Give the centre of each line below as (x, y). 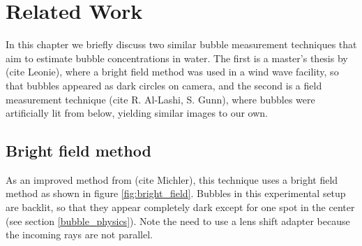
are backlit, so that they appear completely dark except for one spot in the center (180, 207)
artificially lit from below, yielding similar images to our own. (137, 113)
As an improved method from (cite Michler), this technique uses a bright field (172, 179)
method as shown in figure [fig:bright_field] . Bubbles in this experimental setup (176, 193)
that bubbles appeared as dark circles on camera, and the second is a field (164, 85)
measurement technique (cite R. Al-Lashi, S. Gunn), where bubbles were (160, 99)
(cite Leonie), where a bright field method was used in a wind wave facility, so (172, 72)
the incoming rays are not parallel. (79, 234)
